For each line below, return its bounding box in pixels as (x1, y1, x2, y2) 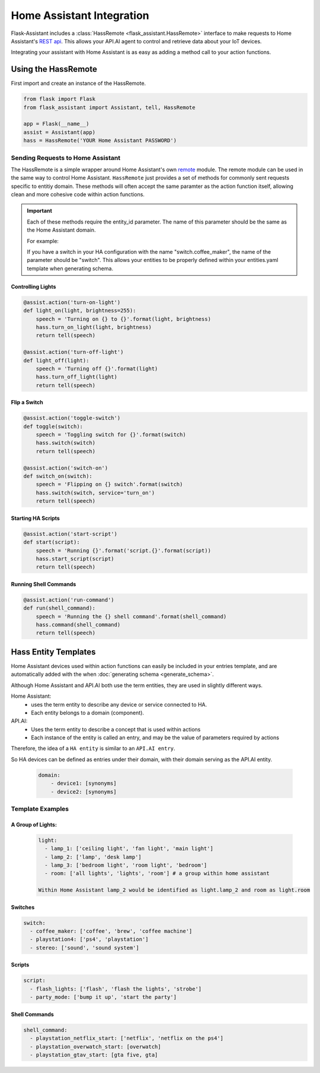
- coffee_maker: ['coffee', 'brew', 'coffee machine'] (30, 928, 193, 935)
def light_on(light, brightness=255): (23, 307, 136, 314)
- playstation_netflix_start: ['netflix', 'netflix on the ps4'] (30, 1035, 224, 1042)
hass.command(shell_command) (36, 621, 121, 628)
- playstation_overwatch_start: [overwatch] (30, 1043, 161, 1050)
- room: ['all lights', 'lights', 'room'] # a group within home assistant (44, 870, 270, 877)
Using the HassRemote (11, 64, 97, 74)
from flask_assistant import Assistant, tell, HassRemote (23, 104, 196, 111)
